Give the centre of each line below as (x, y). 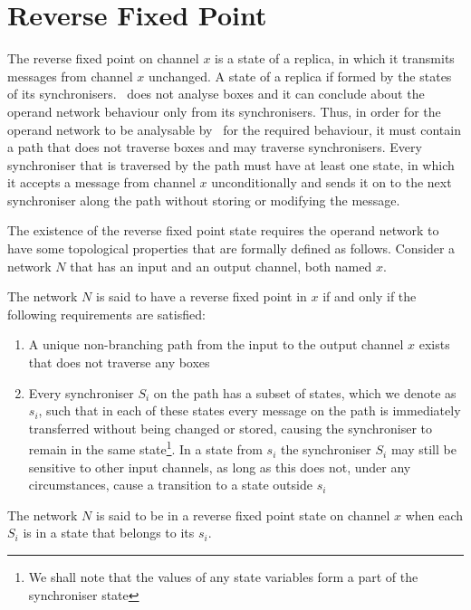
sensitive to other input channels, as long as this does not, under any (220, 467)
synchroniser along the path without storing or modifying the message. (204, 200)
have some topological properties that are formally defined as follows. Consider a (231, 248)
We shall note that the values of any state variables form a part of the (223, 577)
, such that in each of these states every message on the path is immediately (250, 410)
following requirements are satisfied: (106, 314)
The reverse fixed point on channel (103, 58)
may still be (423, 449)
